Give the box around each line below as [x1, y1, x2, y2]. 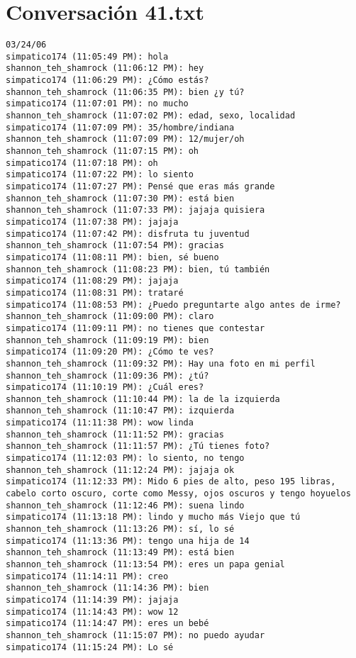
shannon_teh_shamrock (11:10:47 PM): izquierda [6, 406, 235, 416]
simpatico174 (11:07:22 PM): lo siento [6, 169, 194, 180]
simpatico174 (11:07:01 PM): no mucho [6, 99, 189, 109]
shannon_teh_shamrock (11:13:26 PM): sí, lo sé [6, 524, 235, 535]
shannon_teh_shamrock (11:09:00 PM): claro [6, 311, 214, 322]
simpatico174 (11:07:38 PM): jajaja [6, 216, 179, 227]
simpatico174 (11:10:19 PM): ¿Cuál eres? [6, 382, 204, 393]
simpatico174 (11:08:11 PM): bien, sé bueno [6, 252, 219, 262]
